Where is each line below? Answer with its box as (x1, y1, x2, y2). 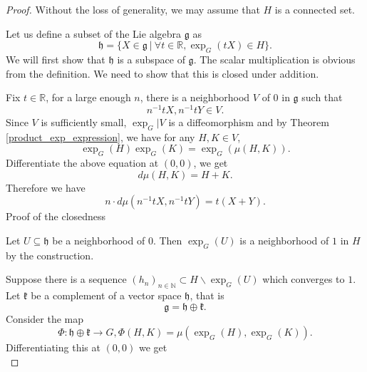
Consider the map (6, 311, 84, 326)
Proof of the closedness (6, 209, 106, 224)
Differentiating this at (6, 340, 100, 355)
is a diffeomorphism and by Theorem (168, 114, 329, 129)
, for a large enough (46, 90, 131, 105)
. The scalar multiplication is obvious (193, 51, 356, 66)
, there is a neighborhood (140, 90, 250, 105)
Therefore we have (6, 180, 86, 195)
